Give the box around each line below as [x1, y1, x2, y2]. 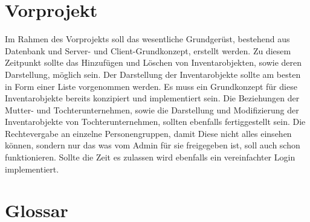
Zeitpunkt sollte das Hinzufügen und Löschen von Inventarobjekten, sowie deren [5, 56, 302, 69]
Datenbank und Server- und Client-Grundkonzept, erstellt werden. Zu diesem [5, 44, 291, 57]
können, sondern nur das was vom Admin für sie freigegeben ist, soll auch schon [5, 139, 300, 151]
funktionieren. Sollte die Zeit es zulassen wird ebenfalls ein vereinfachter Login [5, 151, 295, 163]
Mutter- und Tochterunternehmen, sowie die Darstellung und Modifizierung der [5, 103, 299, 116]
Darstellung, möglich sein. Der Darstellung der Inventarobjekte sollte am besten [5, 68, 301, 80]
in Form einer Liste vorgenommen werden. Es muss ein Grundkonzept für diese [5, 80, 297, 92]
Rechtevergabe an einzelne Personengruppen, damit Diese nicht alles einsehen [5, 127, 292, 139]
